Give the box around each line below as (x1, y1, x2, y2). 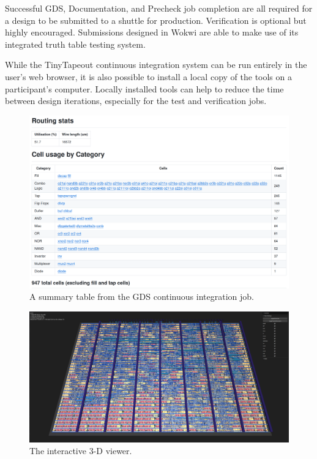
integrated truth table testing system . (5, 37, 146, 50)
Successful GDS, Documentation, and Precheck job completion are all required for (5, 2, 313, 14)
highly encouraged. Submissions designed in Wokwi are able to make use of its (5, 26, 299, 39)
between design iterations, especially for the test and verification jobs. (5, 94, 267, 107)
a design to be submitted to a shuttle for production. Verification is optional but (5, 13, 307, 26)
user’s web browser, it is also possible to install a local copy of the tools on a (5, 70, 292, 83)
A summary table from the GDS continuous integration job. (29, 290, 254, 303)
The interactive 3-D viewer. (29, 444, 132, 457)
